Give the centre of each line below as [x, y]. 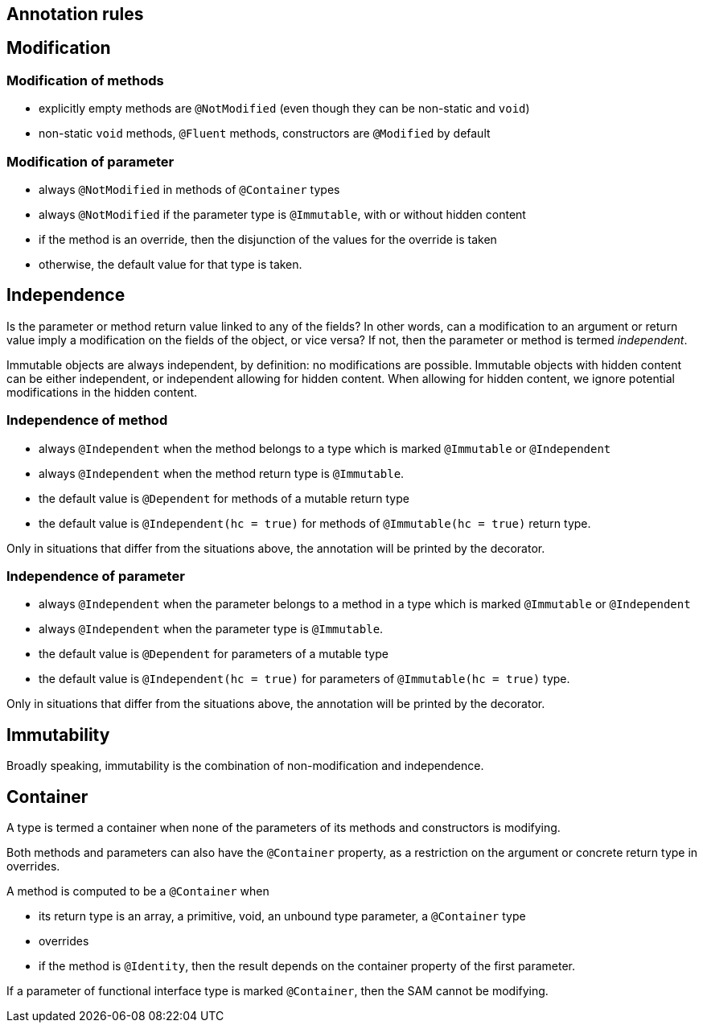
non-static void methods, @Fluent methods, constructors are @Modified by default [265, 134]
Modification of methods [85, 80]
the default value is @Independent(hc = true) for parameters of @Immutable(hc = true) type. [304, 679]
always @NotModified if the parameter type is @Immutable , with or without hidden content [282, 214]
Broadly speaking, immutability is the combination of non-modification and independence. [245, 766]
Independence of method [87, 420]
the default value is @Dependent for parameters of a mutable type [214, 654]
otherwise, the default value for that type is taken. [171, 264]
